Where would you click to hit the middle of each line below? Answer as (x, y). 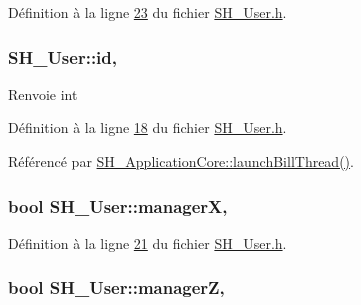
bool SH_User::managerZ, (116, 287)
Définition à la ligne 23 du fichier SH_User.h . (147, 12)
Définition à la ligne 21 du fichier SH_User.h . (147, 242)
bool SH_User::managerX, (118, 205)
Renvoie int (43, 93)
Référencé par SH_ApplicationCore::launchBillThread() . (181, 161)
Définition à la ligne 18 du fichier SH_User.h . (147, 127)
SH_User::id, (63, 56)
